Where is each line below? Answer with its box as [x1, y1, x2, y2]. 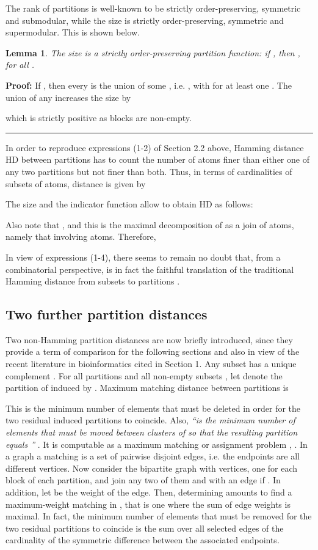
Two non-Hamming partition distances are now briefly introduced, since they [5, 333, 293, 346]
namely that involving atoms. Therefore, [5, 230, 156, 243]
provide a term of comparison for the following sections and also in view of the [5, 345, 300, 358]
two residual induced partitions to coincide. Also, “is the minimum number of [5, 414, 295, 426]
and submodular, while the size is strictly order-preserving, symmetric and [5, 13, 284, 26]
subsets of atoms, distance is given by [5, 177, 146, 190]
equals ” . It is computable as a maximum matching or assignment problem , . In [5, 437, 308, 450]
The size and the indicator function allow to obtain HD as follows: [5, 198, 253, 210]
